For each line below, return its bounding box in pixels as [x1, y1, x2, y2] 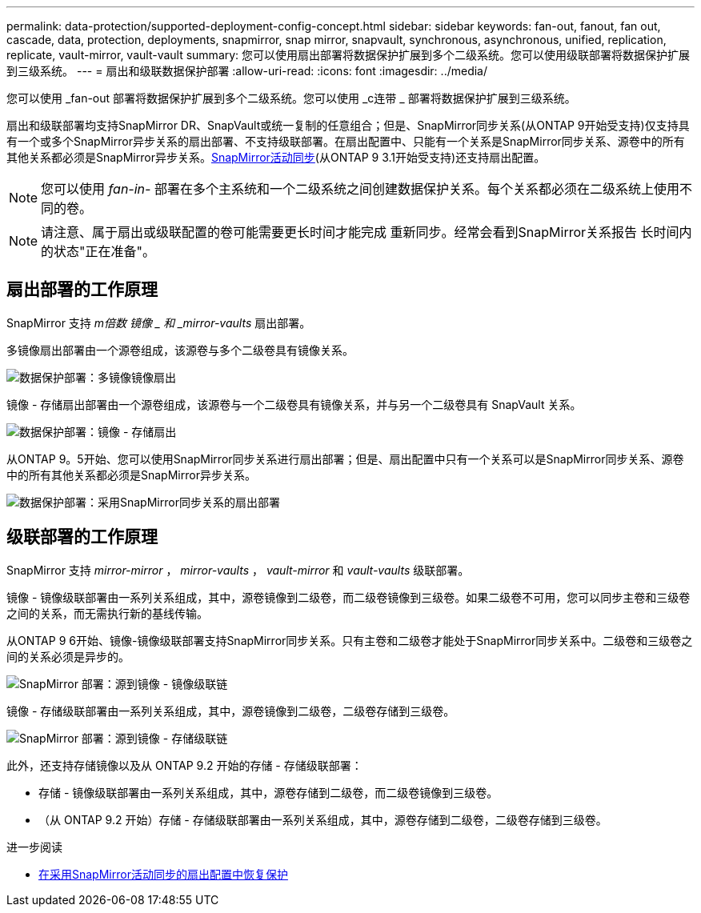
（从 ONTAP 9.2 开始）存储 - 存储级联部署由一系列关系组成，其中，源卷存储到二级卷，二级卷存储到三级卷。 [38, 812, 607, 827]
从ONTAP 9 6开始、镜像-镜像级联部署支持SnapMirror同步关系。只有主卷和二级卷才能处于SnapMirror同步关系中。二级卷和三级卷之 [6, 633, 693, 647]
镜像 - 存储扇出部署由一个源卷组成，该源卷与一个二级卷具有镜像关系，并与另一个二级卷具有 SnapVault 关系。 [6, 397, 582, 411]
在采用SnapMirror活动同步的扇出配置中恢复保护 [38, 867, 288, 881]
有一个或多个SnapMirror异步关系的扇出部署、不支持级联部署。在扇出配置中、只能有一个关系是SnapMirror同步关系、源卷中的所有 [6, 134, 685, 148]
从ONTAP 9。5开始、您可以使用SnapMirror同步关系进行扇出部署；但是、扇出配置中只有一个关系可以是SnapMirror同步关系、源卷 [6, 451, 684, 466]
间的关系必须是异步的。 [6, 649, 130, 663]
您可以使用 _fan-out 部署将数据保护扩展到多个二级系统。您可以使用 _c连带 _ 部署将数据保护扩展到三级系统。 [6, 91, 576, 105]
